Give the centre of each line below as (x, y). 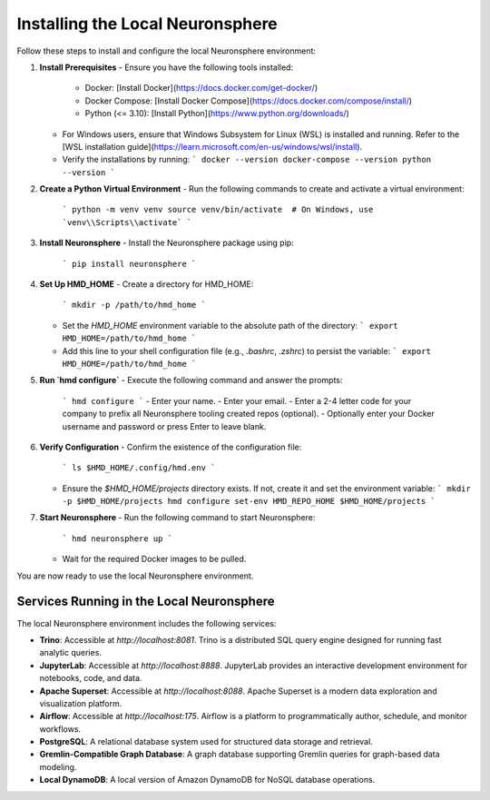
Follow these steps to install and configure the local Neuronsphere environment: (167, 51)
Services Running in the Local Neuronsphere (146, 602)
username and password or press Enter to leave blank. (164, 426)
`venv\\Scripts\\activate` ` (127, 222)
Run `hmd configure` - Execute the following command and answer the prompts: (191, 380)
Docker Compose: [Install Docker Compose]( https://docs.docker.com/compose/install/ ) (249, 101)
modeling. (58, 766)
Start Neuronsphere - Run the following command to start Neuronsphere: (177, 518)
